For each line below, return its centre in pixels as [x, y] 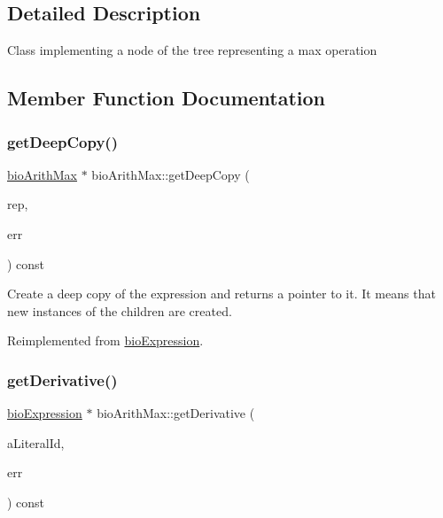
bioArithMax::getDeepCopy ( [171, 174]
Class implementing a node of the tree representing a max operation [192, 50]
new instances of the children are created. [120, 310]
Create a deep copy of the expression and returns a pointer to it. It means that [221, 294]
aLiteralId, [36, 442]
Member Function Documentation [167, 98]
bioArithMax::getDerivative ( [176, 413]
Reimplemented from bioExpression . [105, 340]
